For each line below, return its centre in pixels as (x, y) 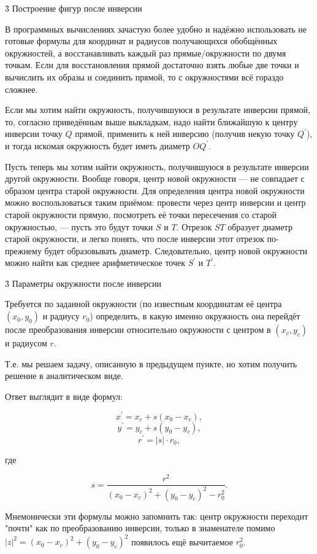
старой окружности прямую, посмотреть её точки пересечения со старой (141, 214)
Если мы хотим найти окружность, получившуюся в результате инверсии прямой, (158, 110)
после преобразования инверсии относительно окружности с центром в (138, 330)
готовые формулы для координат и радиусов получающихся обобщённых (141, 41)
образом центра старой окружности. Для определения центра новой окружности (155, 190)
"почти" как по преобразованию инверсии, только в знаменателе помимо (140, 528)
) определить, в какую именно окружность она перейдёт (195, 316)
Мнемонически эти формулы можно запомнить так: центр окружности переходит (157, 516)
